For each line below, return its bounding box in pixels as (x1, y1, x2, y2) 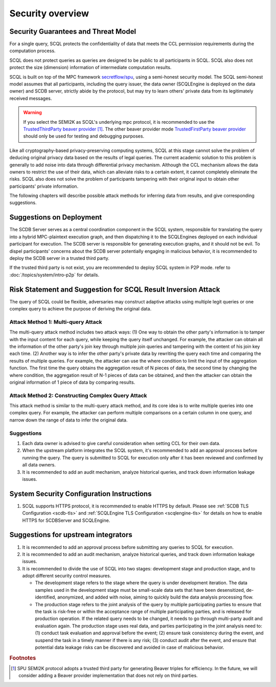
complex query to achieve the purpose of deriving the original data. (9, 306, 152, 312)
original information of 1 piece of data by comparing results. (9, 379, 135, 385)
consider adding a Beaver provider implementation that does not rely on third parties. (18, 673, 198, 679)
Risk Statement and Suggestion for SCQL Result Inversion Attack (9, 285, 220, 294)
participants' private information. (9, 183, 79, 189)
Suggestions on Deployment (9, 213, 102, 222)
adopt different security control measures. (22, 573, 111, 579)
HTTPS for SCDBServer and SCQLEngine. (22, 517, 110, 523)
